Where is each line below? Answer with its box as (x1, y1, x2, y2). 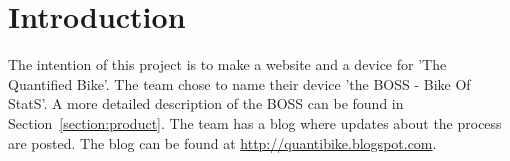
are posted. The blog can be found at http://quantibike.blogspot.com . (8, 132, 437, 153)
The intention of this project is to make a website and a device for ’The (8, 54, 447, 75)
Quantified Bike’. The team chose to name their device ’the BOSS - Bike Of (8, 73, 471, 94)
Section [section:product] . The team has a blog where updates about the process (8, 112, 502, 133)
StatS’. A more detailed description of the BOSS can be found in (8, 93, 404, 114)
